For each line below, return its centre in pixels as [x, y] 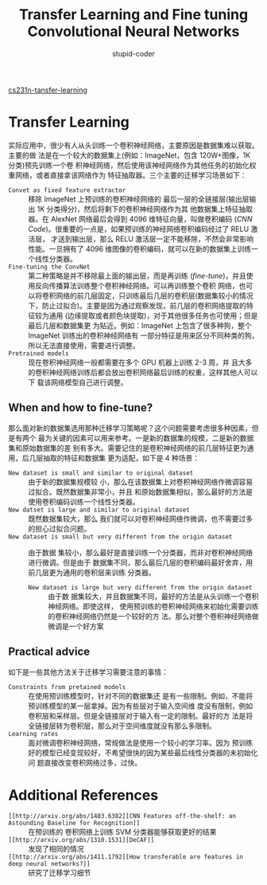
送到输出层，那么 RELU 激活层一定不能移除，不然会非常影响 [156, 239]
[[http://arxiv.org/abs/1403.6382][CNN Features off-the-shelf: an [122, 816]
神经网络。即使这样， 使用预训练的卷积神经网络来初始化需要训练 [153, 606]
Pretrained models [39, 353]
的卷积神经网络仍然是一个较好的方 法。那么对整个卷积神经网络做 [153, 616]
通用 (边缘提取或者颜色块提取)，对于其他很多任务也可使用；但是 [153, 315]
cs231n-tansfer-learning [48, 90]
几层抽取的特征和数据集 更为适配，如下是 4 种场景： [114, 458]
